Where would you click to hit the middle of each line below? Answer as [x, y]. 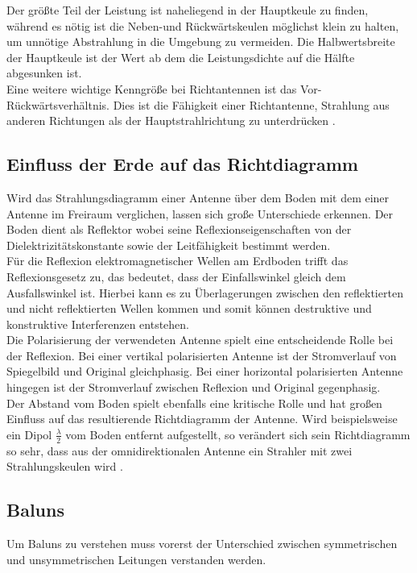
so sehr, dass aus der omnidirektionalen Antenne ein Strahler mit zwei [180, 450]
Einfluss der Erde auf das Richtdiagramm [182, 164]
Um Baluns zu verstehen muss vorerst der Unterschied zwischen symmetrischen [202, 544]
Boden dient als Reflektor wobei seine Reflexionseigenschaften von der [179, 229]
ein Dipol [29, 434]
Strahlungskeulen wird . [65, 466]
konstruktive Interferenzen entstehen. [98, 324]
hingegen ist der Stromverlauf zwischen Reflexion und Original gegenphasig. [194, 387]
